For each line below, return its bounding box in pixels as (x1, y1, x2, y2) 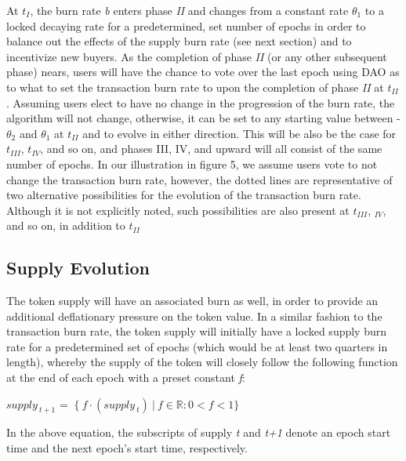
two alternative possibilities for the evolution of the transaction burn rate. (6, 187, 361, 203)
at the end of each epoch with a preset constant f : (6, 369, 245, 386)
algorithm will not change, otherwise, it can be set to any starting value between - (6, 110, 401, 126)
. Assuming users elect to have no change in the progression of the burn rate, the (6, 94, 395, 111)
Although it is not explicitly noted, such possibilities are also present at (6, 201, 350, 218)
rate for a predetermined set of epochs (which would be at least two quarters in (6, 338, 388, 354)
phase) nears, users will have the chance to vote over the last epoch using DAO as (6, 64, 400, 80)
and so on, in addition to (6, 217, 125, 234)
